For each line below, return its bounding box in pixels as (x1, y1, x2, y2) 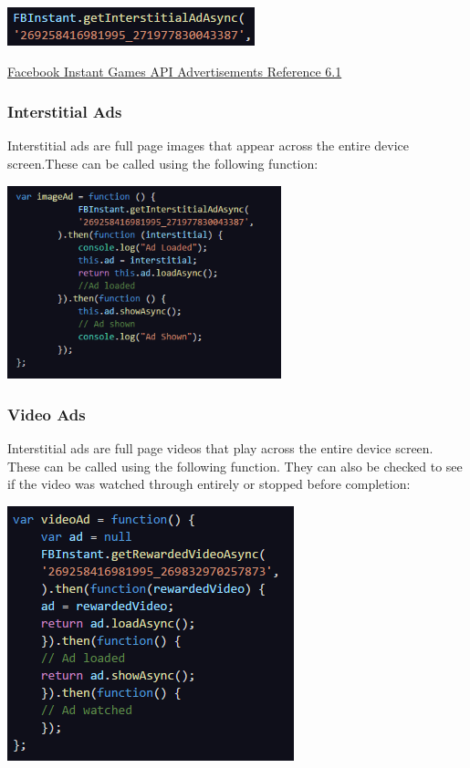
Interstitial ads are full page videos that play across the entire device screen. (7, 438, 433, 457)
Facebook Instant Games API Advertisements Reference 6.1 (7, 61, 342, 80)
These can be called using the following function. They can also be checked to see (7, 456, 463, 475)
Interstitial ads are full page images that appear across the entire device (7, 136, 409, 155)
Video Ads (7, 402, 86, 425)
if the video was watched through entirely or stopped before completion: (7, 474, 411, 493)
